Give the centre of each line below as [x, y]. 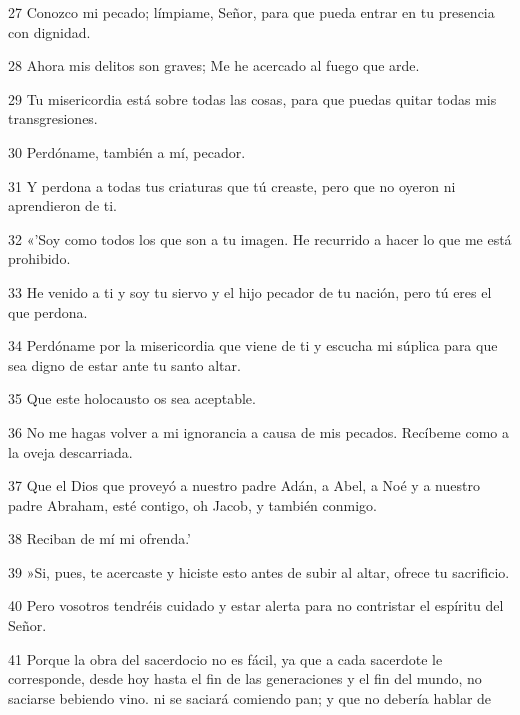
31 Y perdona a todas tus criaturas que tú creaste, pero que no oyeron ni [232, 185]
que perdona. [48, 311]
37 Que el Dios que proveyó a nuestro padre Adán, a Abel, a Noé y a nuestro [244, 485]
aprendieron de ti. [62, 205]
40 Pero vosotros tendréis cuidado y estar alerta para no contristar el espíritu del [256, 605]
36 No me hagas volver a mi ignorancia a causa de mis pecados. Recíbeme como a [258, 431]
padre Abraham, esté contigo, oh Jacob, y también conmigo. [193, 504]
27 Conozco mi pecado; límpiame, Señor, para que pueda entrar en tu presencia [251, 12]
